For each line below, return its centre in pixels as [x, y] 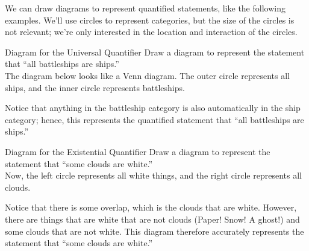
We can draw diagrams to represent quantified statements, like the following [145, 8]
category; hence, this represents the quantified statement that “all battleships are [154, 119]
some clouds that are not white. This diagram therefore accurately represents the [154, 231]
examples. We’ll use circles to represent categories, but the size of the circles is [150, 20]
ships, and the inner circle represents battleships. [95, 87]
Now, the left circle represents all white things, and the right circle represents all [153, 175]
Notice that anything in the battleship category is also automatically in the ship [153, 108]
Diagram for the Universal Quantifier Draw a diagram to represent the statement [155, 52]
